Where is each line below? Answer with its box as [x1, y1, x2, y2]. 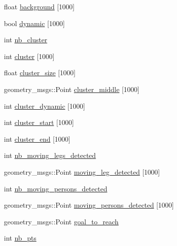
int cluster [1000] [4, 51, 55, 61]
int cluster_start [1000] [4, 117, 74, 127]
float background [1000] [4, 1, 75, 11]
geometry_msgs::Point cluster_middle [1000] [4, 84, 140, 94]
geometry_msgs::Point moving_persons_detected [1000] [4, 200, 174, 210]
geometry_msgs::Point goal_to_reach [4, 216, 119, 226]
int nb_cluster [4, 34, 47, 45]
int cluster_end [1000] [4, 133, 71, 144]
